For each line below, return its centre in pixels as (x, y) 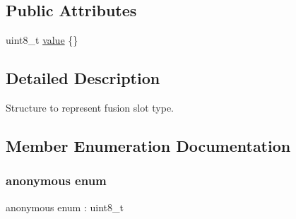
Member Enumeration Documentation (148, 145)
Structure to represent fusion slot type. (90, 107)
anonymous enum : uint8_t (65, 207)
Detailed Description (83, 78)
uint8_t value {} (42, 40)
